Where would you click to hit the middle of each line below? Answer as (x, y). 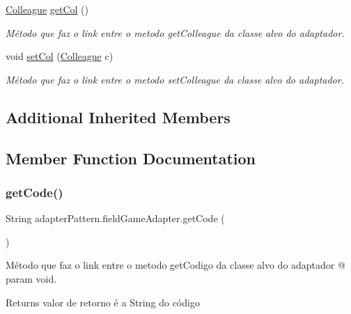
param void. (31, 278)
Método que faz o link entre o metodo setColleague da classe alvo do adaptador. (175, 79)
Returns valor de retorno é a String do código (103, 302)
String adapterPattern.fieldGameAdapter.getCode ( (115, 218)
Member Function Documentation (131, 158)
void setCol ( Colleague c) (60, 56)
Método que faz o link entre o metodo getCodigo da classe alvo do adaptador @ (175, 265)
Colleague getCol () (47, 9)
